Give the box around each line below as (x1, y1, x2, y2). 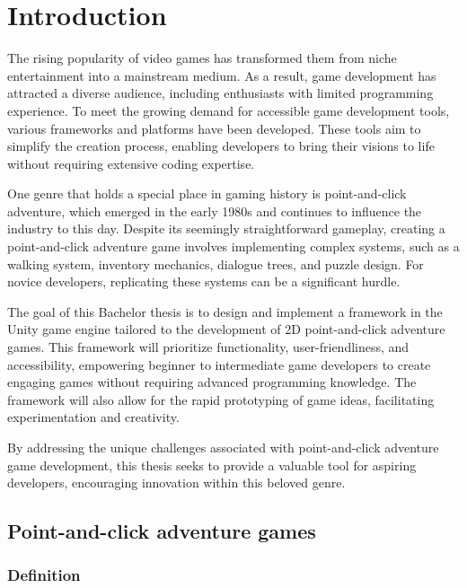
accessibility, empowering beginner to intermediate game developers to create (7, 355, 431, 373)
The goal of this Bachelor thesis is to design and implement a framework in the (7, 302, 443, 320)
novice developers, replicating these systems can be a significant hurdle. (7, 272, 401, 291)
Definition (7, 564, 81, 586)
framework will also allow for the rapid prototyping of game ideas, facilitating (7, 390, 435, 408)
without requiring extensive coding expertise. (7, 154, 255, 172)
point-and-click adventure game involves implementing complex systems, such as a (7, 237, 460, 256)
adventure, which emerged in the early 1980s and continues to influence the (7, 201, 422, 220)
